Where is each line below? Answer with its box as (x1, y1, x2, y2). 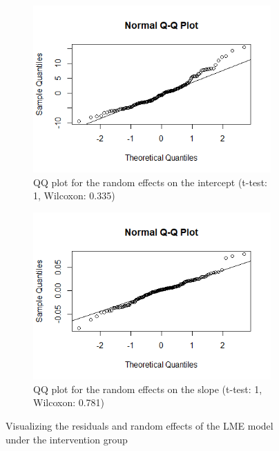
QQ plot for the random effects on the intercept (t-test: (33, 174, 267, 189)
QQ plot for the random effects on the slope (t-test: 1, (33, 381, 262, 396)
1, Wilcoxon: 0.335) (33, 188, 115, 203)
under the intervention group (6, 432, 128, 446)
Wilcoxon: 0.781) (33, 395, 105, 410)
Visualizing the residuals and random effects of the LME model (6, 419, 273, 432)
